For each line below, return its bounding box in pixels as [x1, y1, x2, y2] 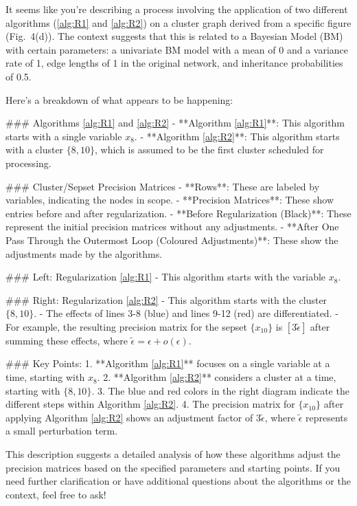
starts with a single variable [5, 129, 122, 143]
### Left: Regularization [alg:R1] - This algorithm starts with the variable [5, 269, 326, 284]
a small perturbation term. [5, 423, 118, 438]
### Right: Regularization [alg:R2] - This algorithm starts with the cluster [5, 292, 327, 307]
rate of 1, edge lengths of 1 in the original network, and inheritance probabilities [5, 56, 343, 70]
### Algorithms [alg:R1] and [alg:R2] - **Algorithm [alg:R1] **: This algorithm [5, 115, 345, 130]
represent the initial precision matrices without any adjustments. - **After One [5, 219, 339, 234]
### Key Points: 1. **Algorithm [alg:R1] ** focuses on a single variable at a [5, 356, 330, 371]
